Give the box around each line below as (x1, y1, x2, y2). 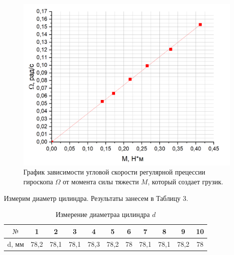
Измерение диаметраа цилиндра (56, 209, 150, 219)
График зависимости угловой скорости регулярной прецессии (23, 167, 206, 177)
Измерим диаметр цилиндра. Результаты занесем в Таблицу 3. (4, 193, 188, 203)
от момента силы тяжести (62, 177, 139, 187)
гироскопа (23, 177, 53, 187)
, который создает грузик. (147, 177, 223, 187)
